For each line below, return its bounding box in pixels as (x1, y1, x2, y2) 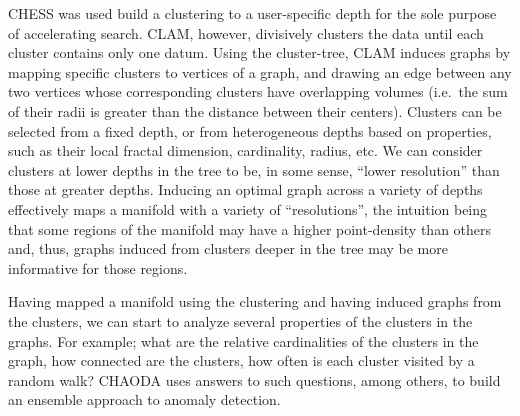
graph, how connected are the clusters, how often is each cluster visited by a (8, 350, 475, 371)
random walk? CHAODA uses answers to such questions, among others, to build (8, 369, 501, 390)
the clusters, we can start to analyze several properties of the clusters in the (8, 310, 473, 331)
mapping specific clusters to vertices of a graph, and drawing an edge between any (8, 61, 512, 82)
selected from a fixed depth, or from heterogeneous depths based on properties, (8, 120, 492, 141)
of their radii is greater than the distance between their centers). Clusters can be (8, 100, 502, 121)
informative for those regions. (8, 257, 188, 278)
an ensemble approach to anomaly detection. (8, 389, 281, 410)
